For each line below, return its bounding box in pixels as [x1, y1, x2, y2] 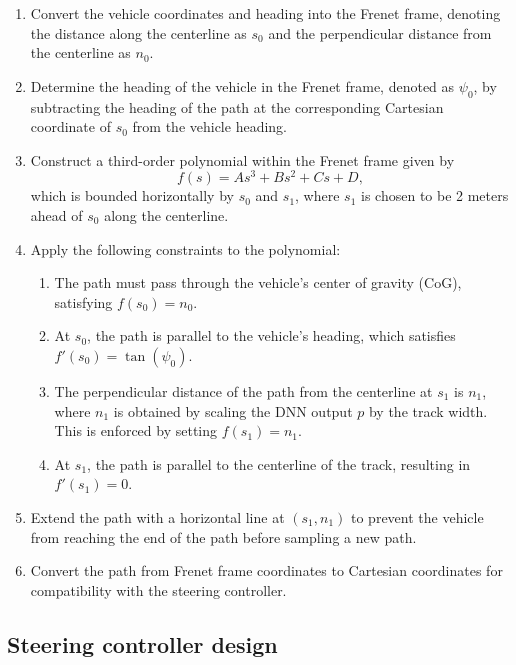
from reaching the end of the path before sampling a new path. [30, 526, 417, 547]
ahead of [30, 205, 83, 226]
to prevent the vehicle [351, 506, 484, 527]
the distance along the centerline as [30, 22, 247, 43]
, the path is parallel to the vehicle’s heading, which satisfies [87, 325, 456, 346]
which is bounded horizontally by [30, 185, 234, 206]
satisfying [54, 291, 113, 312]
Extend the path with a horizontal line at [30, 506, 285, 527]
